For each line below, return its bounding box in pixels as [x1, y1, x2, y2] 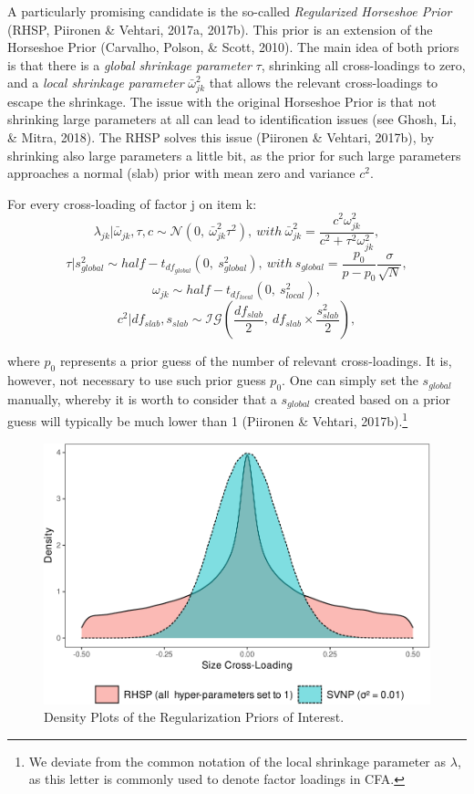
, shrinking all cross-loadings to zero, [261, 55, 466, 74]
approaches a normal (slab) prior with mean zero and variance [7, 163, 355, 183]
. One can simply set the [282, 371, 418, 390]
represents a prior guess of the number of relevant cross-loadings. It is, [59, 351, 452, 371]
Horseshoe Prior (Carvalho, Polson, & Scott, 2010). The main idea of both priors [7, 37, 459, 57]
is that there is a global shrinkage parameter [7, 55, 252, 74]
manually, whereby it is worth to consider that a [7, 390, 277, 409]
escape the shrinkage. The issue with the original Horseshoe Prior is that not [7, 91, 437, 110]
